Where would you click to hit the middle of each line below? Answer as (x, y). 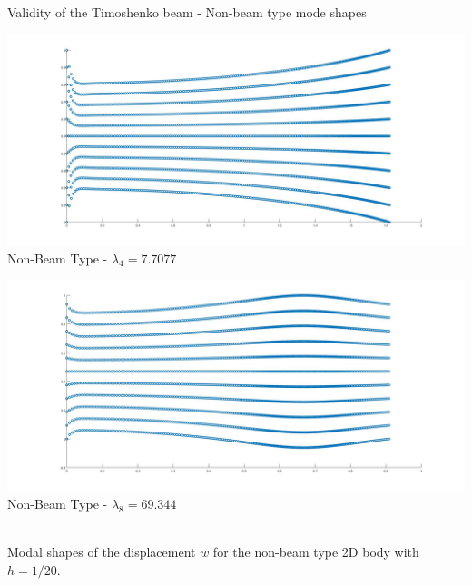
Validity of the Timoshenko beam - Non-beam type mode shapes (187, 12)
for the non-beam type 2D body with (316, 552)
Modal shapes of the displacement (102, 552)
